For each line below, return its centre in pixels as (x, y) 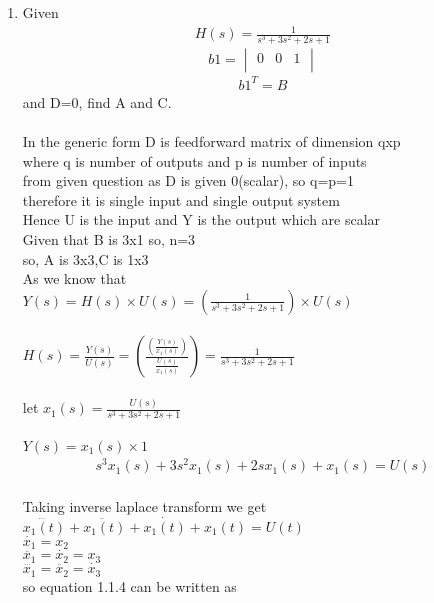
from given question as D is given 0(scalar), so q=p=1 (188, 180)
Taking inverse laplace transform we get (144, 505)
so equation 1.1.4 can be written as (129, 585)
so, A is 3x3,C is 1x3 (85, 258)
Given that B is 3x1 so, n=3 (109, 238)
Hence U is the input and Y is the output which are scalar (201, 219)
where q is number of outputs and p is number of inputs (194, 160)
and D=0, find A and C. (97, 101)
